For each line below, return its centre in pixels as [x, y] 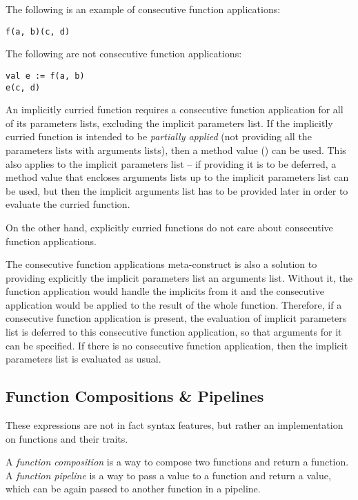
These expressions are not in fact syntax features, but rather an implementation [175, 425]
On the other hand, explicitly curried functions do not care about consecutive [169, 227]
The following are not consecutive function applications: [124, 54]
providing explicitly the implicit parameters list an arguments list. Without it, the [179, 277]
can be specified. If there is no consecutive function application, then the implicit [177, 345]
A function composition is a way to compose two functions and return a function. [177, 462]
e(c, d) [23, 87]
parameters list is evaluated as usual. [83, 359]
